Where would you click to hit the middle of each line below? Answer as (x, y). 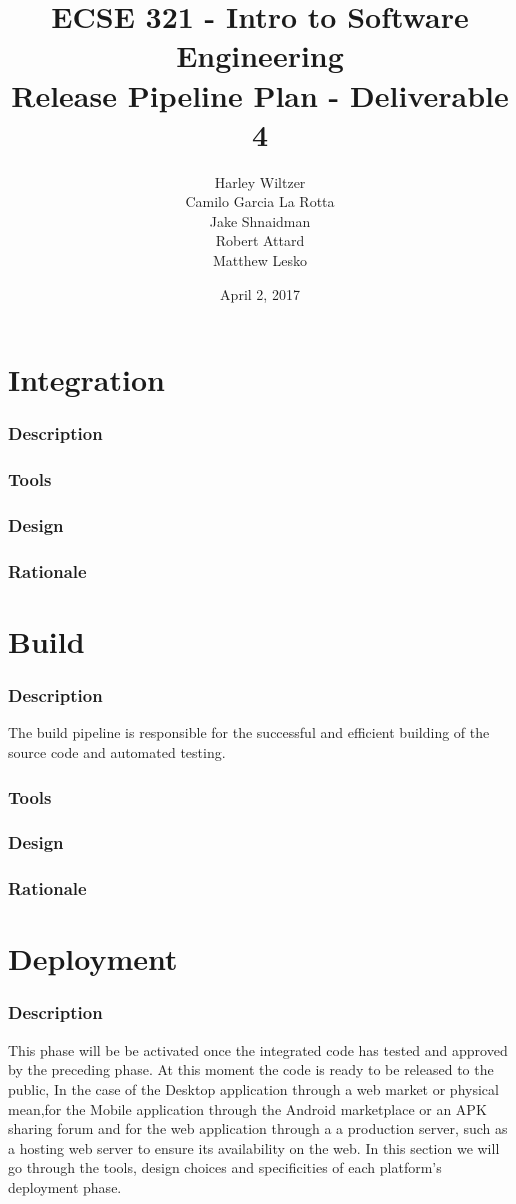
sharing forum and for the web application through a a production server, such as (258, 1128)
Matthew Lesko (260, 260)
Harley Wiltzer (260, 181)
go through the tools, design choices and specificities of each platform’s (225, 1167)
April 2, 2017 (260, 293)
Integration (86, 379)
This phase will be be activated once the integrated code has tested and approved (258, 1049)
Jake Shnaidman (260, 220)
